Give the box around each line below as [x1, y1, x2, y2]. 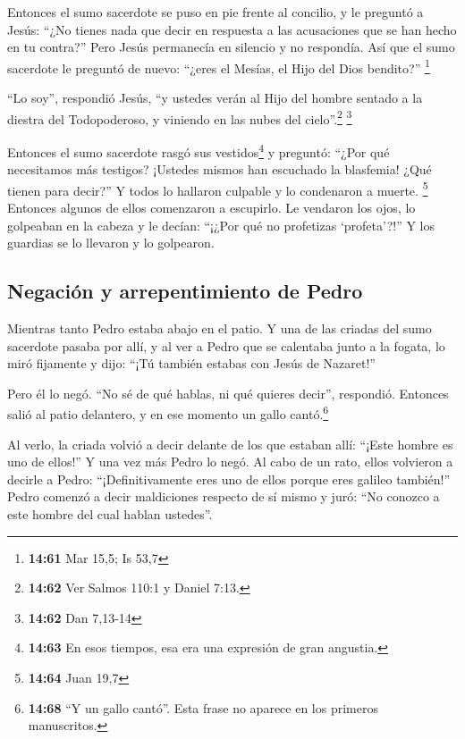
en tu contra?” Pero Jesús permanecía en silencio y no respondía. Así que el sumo [7, 38, 455, 56]
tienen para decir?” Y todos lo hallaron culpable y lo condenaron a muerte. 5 [7, 178, 428, 199]
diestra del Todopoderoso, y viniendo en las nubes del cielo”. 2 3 [7, 106, 352, 128]
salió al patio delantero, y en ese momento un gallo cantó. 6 [7, 402, 329, 423]
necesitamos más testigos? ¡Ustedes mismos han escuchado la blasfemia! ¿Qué [7, 160, 432, 179]
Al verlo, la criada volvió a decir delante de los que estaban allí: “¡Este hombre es [7, 434, 453, 453]
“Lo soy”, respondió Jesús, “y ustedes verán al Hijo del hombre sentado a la [7, 88, 423, 107]
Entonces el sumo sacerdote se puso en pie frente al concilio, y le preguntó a [7, 3, 424, 21]
